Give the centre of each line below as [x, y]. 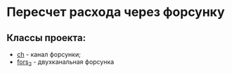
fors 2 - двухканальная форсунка [65, 63]
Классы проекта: [46, 38]
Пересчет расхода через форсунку [116, 12]
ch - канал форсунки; [49, 54]
